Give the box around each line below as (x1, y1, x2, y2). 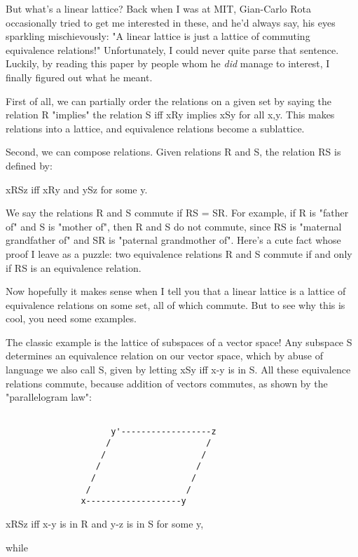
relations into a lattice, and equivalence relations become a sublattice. (6, 121, 305, 135)
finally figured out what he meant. (6, 69, 153, 84)
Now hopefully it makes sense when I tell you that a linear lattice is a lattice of (6, 284, 346, 298)
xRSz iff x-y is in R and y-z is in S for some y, (6, 516, 204, 531)
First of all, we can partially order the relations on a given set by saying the (6, 93, 332, 108)
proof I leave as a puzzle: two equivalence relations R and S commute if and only (6, 246, 352, 261)
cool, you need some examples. (6, 311, 137, 326)
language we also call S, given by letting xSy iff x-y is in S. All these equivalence (6, 362, 351, 377)
